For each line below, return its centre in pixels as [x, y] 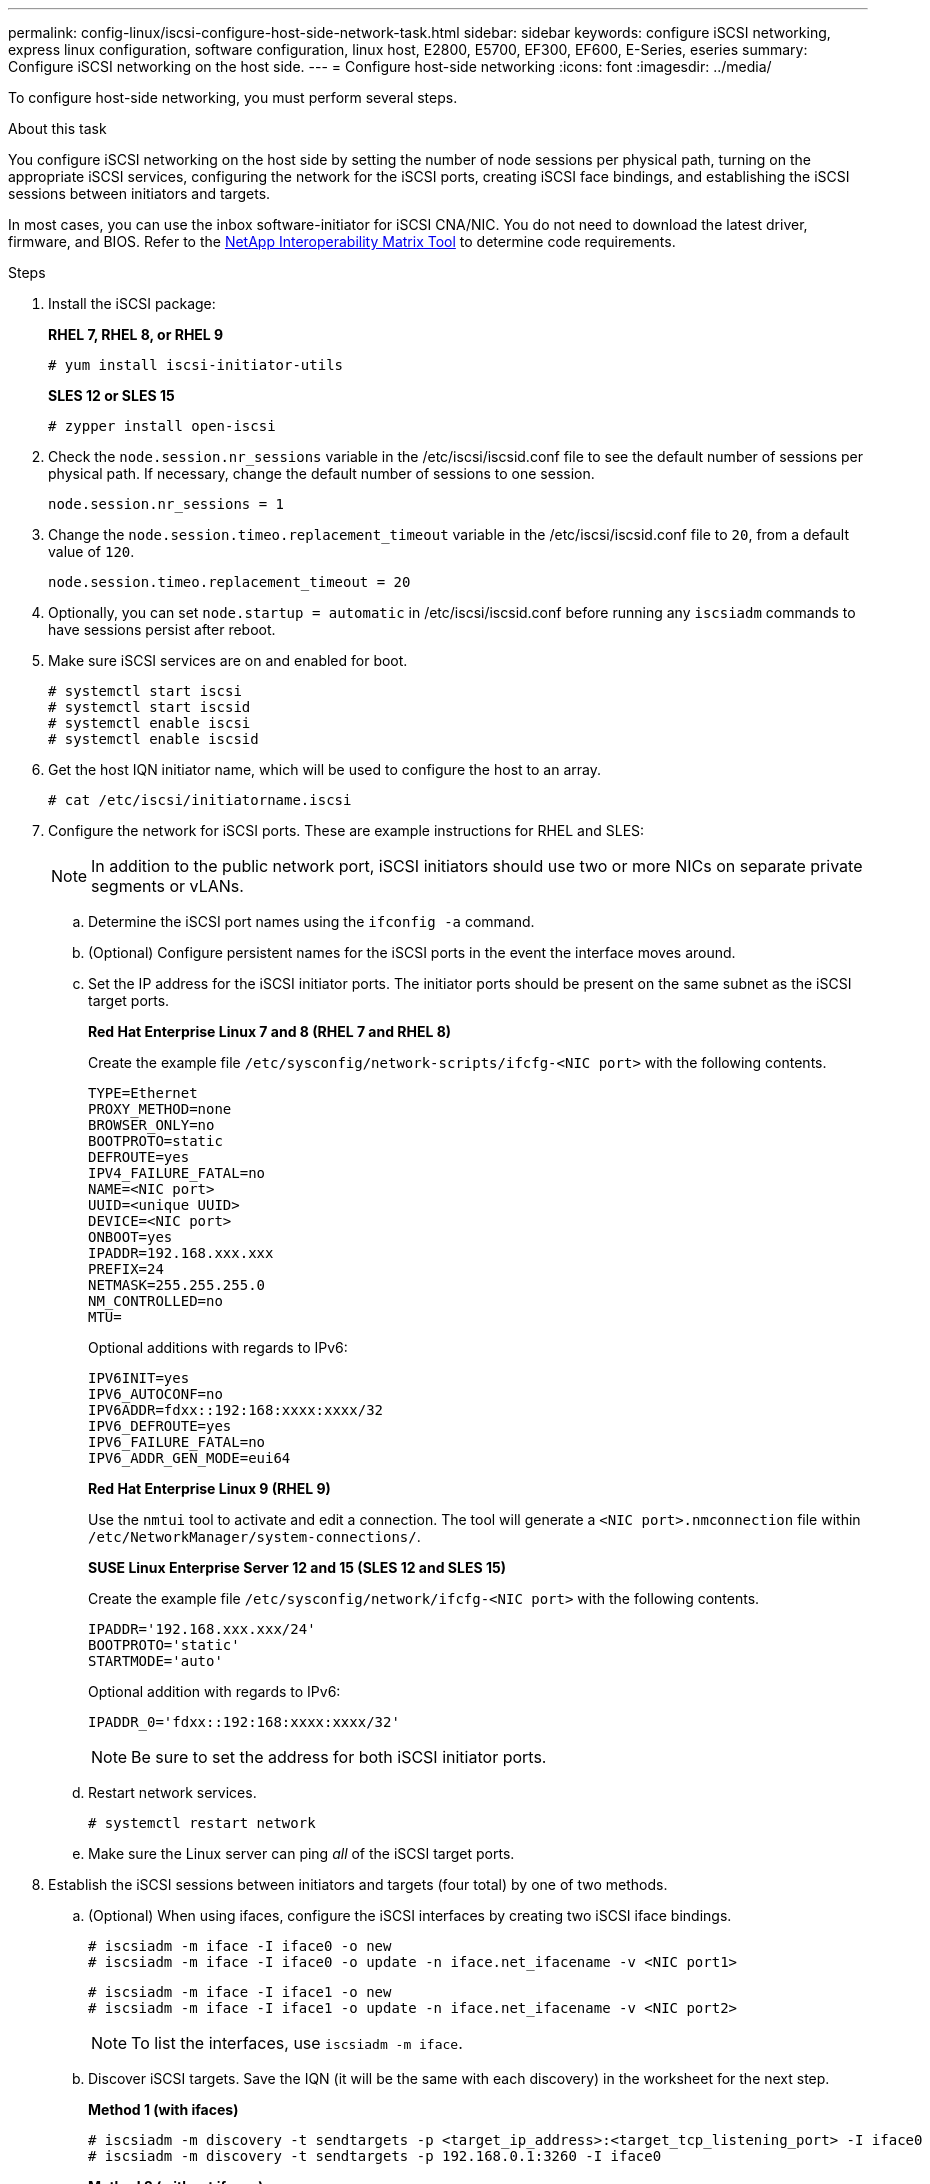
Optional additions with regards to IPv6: [218, 1347]
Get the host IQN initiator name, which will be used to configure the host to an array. [324, 769]
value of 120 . [91, 551]
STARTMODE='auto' [155, 1661]
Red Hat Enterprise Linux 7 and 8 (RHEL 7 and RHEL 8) [270, 1031]
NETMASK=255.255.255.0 [177, 1285]
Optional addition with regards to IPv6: [214, 1691]
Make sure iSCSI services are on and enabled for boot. [228, 660]
